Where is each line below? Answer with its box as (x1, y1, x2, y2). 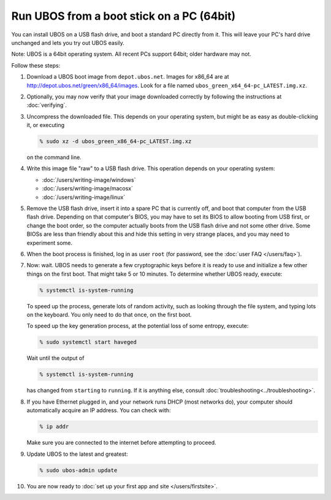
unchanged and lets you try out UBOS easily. (11, 39, 125, 46)
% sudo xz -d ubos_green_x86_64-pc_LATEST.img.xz (39, 138, 192, 145)
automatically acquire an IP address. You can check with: (26, 407, 171, 414)
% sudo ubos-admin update (39, 467, 118, 474)
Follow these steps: (11, 61, 61, 69)
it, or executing (26, 122, 64, 129)
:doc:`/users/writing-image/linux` (42, 193, 126, 201)
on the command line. (26, 154, 82, 161)
